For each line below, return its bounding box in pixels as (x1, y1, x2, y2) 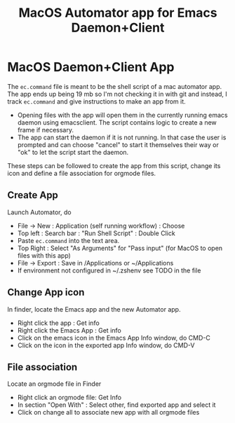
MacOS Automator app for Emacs (18, 5, 217, 21)
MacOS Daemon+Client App (7, 60, 175, 75)
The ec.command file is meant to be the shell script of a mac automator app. (7, 82, 222, 90)
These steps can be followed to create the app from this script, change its (7, 161, 221, 169)
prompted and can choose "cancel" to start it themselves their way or (17, 140, 219, 148)
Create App (7, 189, 58, 201)
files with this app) (17, 251, 72, 260)
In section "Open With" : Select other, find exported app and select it (17, 401, 216, 409)
